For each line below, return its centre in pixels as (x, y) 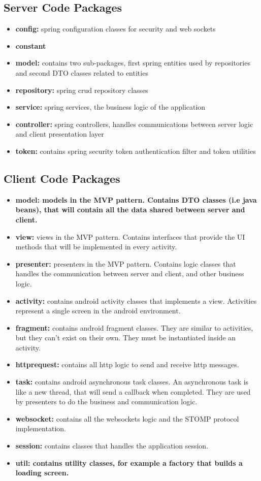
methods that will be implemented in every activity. (96, 247)
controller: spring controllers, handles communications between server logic (134, 124)
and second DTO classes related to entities (82, 72)
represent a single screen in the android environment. (98, 311)
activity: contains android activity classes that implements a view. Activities (136, 300)
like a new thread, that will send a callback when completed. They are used (133, 391)
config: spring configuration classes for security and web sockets (116, 29)
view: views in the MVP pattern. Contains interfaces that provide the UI (130, 236)
